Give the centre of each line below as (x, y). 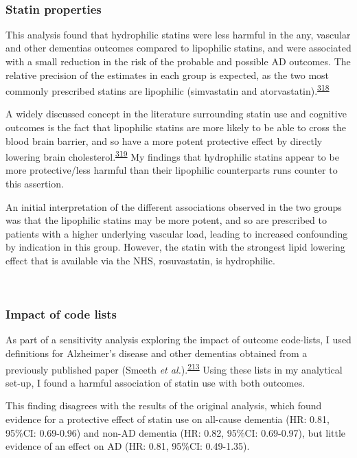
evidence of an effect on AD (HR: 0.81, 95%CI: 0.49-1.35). (128, 446)
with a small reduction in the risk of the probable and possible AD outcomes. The (178, 61)
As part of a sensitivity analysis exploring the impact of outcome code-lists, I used (178, 340)
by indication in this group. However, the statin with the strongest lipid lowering (175, 247)
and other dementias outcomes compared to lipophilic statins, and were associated (178, 48)
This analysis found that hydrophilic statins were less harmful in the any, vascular (178, 34)
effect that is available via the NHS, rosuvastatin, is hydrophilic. (140, 261)
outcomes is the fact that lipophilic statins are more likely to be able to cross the (176, 127)
